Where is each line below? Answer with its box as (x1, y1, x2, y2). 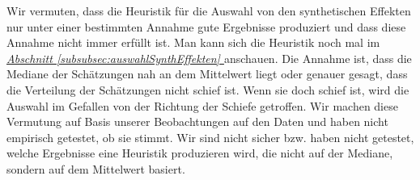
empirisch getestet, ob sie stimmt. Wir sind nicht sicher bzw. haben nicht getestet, (6, 128, 414, 145)
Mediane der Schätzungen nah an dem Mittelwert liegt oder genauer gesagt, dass (6, 65, 408, 82)
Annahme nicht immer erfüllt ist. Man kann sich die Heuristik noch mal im (6, 34, 380, 51)
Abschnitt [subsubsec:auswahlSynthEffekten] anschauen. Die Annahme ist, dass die (6, 49, 412, 66)
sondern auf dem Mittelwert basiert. (6, 160, 185, 177)
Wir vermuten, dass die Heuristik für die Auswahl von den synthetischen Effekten (6, 2, 411, 19)
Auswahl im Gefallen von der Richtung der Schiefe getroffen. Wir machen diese (6, 97, 398, 114)
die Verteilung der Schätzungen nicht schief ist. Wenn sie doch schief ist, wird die (6, 81, 409, 98)
